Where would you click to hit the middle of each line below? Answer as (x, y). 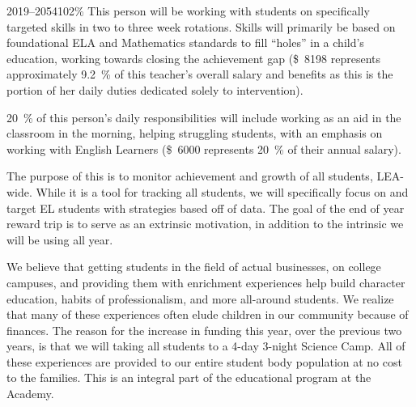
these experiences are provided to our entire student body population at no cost (204, 361)
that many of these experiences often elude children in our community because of (208, 314)
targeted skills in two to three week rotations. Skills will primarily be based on (201, 26)
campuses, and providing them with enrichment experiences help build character (206, 282)
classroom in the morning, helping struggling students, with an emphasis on (195, 133)
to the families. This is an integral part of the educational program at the (189, 377)
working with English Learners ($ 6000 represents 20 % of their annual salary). (204, 148)
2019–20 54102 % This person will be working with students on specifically (188, 11)
